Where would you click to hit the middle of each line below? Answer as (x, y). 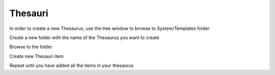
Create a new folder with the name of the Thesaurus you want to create (85, 37)
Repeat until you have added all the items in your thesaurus (72, 65)
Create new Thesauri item (36, 56)
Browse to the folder (31, 47)
